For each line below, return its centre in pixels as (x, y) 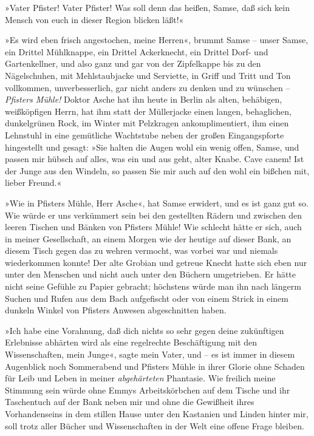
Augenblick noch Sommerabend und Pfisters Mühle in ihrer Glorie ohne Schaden (155, 366)
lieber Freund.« (33, 182)
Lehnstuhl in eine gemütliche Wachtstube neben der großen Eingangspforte (145, 135)
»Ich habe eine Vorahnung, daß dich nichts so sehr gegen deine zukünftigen (145, 330)
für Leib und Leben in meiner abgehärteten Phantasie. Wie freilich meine (140, 378)
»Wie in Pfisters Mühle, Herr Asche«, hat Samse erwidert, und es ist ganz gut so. (157, 203)
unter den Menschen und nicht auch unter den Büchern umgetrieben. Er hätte (151, 274)
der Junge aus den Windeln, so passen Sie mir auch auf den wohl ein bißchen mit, (157, 170)
